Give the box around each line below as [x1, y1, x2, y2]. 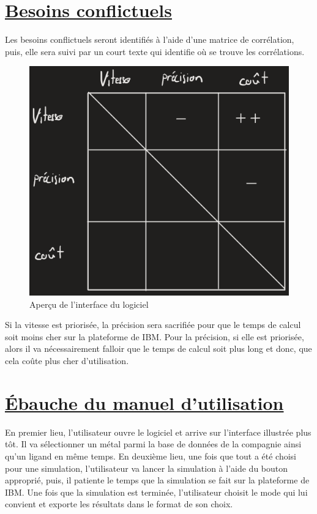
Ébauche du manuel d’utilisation [5, 390, 284, 415]
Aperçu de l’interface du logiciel [29, 297, 149, 310]
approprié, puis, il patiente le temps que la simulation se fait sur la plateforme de [5, 474, 310, 486]
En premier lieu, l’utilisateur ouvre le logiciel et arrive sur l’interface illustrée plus [5, 425, 311, 438]
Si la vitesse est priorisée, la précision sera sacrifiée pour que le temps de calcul [5, 318, 301, 331]
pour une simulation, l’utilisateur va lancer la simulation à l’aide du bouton [5, 461, 288, 474]
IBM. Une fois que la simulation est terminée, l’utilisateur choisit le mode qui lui [5, 485, 308, 498]
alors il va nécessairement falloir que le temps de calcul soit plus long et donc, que [5, 342, 312, 355]
